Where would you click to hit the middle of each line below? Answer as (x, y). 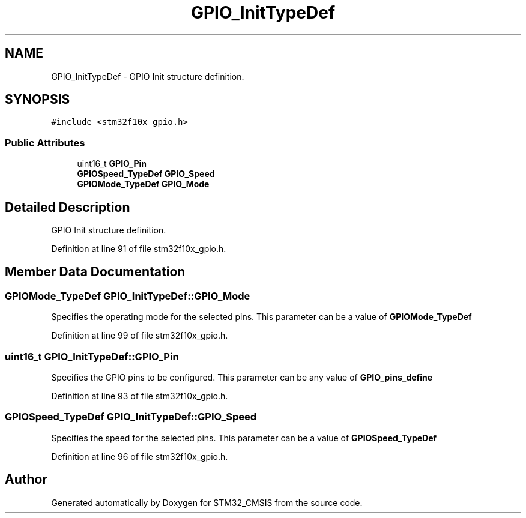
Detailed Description (68, 207)
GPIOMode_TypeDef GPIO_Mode (143, 184)
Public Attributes (45, 143)
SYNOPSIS (38, 100)
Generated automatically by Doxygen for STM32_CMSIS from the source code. (207, 502)
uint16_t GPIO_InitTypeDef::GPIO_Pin (92, 356)
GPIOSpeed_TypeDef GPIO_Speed (146, 174)
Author (26, 480)
